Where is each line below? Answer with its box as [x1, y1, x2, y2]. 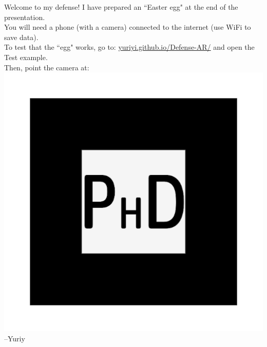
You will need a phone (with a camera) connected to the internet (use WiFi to [4, 22, 251, 32]
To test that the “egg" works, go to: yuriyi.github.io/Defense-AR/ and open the [4, 42, 255, 52]
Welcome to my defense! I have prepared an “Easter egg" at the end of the [4, 2, 238, 12]
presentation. [4, 11, 45, 22]
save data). [4, 31, 39, 42]
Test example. [4, 51, 48, 62]
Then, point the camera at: [4, 62, 89, 72]
